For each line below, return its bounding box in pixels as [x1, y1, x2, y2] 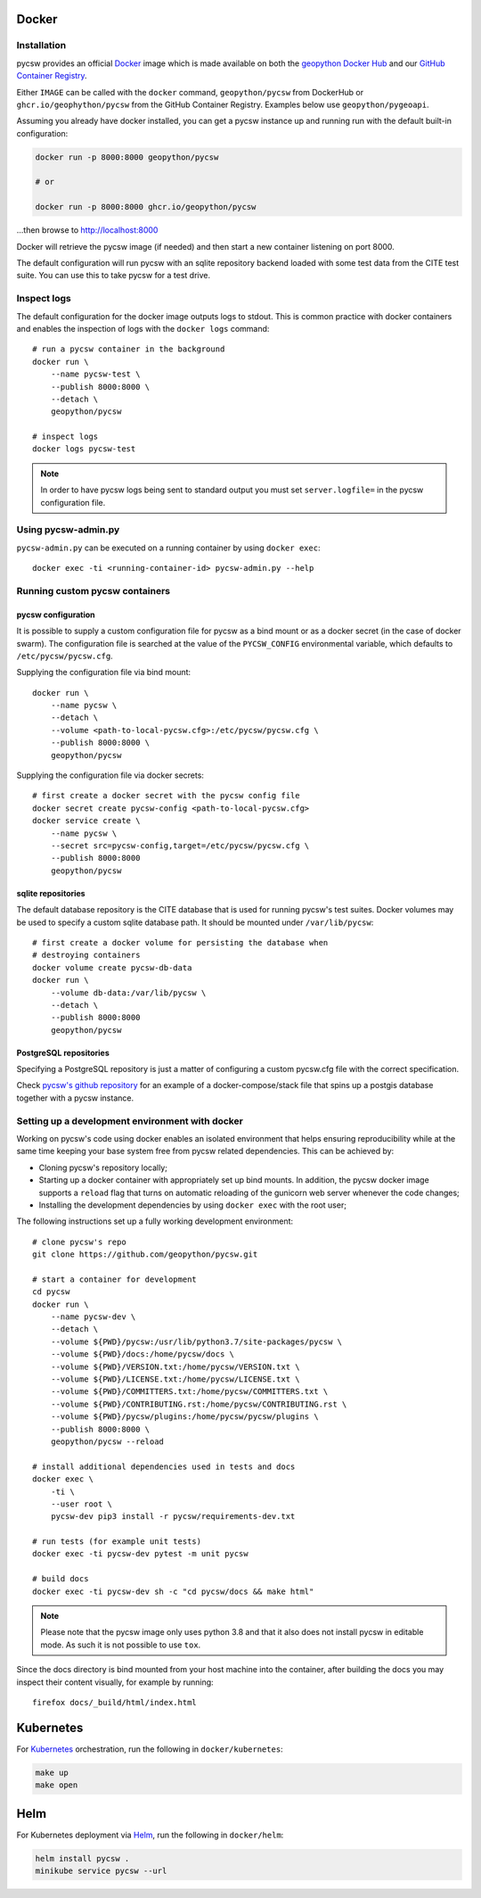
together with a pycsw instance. [16, 1093, 134, 1103]
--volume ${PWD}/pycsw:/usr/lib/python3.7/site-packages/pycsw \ [50, 1336, 343, 1347]
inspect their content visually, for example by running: [16, 1677, 214, 1688]
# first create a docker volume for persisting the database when [32, 937, 329, 947]
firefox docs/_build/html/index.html [32, 1697, 198, 1707]
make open [35, 1780, 78, 1790]
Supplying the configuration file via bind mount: [16, 667, 192, 678]
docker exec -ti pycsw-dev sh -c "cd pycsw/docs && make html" [32, 1586, 314, 1597]
